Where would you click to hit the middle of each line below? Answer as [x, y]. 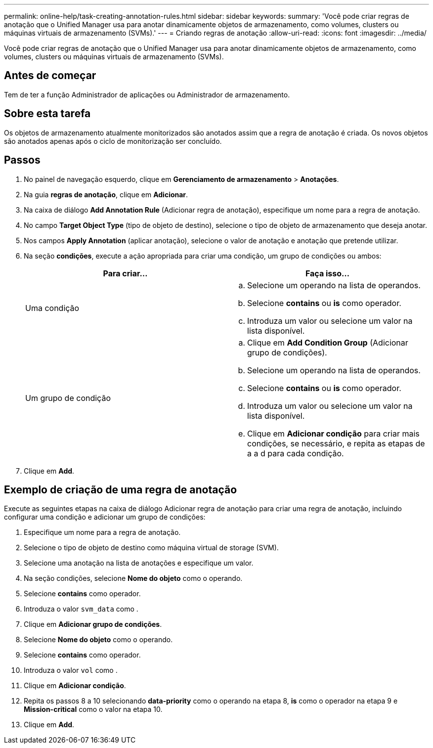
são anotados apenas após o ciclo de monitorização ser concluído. [113, 141]
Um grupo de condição [68, 398]
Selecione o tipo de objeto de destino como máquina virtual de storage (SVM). [151, 548]
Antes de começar [50, 76]
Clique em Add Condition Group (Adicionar [328, 342]
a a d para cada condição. [296, 453]
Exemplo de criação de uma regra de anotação [121, 489]
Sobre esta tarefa [47, 114]
